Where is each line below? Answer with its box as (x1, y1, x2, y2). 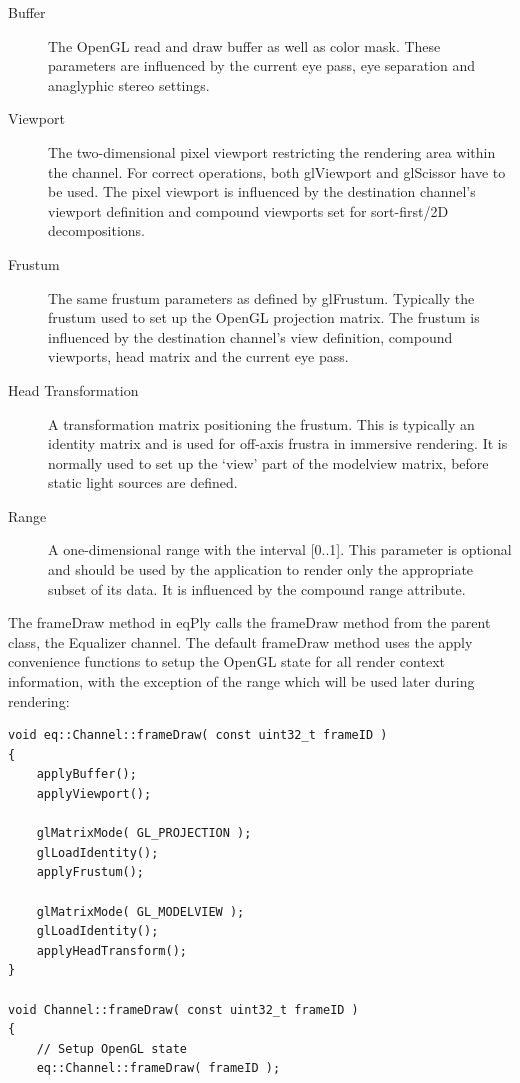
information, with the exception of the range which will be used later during (8, 671, 475, 692)
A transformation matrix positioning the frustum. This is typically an (48, 413, 475, 434)
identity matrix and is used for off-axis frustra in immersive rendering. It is (48, 433, 508, 454)
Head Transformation (8, 379, 139, 400)
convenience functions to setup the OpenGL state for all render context (8, 651, 445, 672)
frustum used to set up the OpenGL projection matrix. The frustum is (48, 307, 480, 328)
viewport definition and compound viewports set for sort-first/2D (48, 200, 449, 221)
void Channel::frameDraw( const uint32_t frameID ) (8, 1002, 359, 1017)
